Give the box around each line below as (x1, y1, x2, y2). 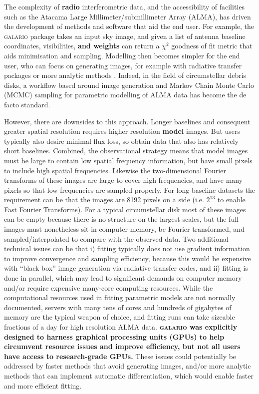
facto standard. (4, 99, 50, 109)
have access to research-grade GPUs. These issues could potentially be (4, 351, 237, 361)
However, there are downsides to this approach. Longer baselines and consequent (4, 116, 251, 126)
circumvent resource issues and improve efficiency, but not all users (4, 341, 241, 352)
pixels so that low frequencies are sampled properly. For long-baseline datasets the (4, 184, 255, 195)
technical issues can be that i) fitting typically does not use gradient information (4, 243, 250, 254)
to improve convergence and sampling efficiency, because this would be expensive (4, 253, 251, 263)
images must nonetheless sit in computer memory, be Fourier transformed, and (4, 224, 245, 234)
